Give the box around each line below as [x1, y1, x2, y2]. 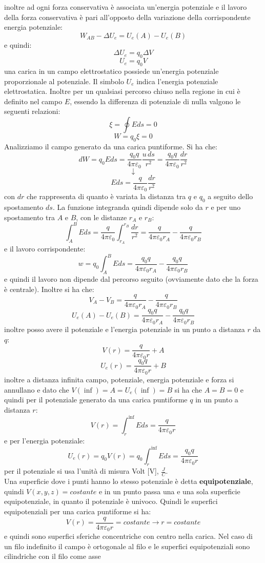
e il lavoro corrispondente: [4, 243, 86, 254]
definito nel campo [4, 95, 63, 106]
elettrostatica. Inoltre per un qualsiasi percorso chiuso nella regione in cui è [4, 86, 240, 96]
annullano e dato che [4, 384, 69, 395]
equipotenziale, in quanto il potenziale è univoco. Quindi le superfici [4, 496, 218, 507]
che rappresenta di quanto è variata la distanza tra [26, 191, 186, 202]
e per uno [211, 202, 241, 212]
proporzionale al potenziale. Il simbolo [4, 75, 124, 86]
